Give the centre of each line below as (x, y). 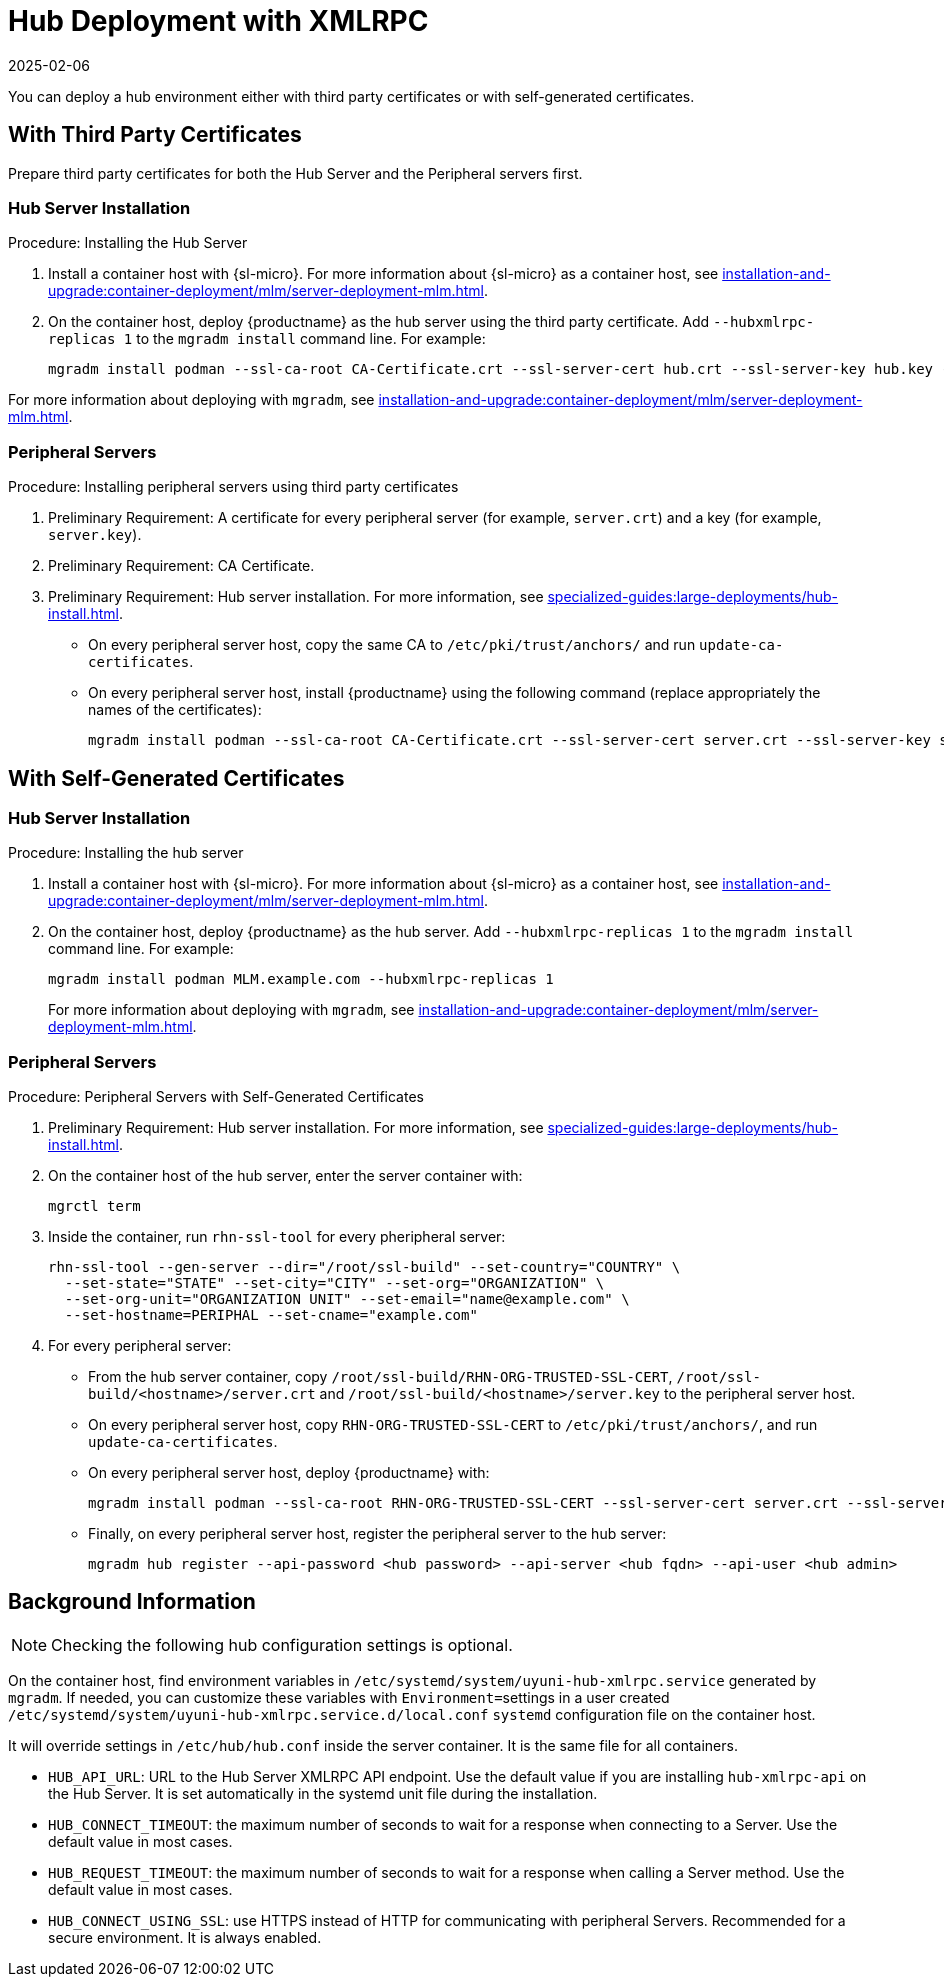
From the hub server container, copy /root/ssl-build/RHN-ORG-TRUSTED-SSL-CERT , (380, 1377)
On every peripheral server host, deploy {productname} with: (289, 1473)
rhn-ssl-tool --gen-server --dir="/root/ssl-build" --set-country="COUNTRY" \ (364, 1267)
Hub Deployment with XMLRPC (218, 21)
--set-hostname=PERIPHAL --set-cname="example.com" (271, 1315)
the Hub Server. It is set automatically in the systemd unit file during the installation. (323, 1793)
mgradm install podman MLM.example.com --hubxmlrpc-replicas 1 (301, 979)
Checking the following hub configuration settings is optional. (282, 1644)
